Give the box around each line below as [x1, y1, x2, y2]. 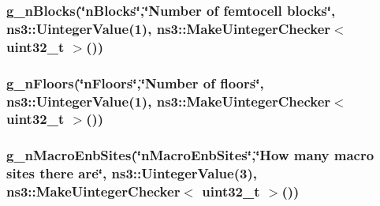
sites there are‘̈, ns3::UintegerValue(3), [6, 163, 257, 183]
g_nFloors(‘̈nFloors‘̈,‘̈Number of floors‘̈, [6, 73, 264, 92]
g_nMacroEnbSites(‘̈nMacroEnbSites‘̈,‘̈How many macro [6, 145, 374, 165]
